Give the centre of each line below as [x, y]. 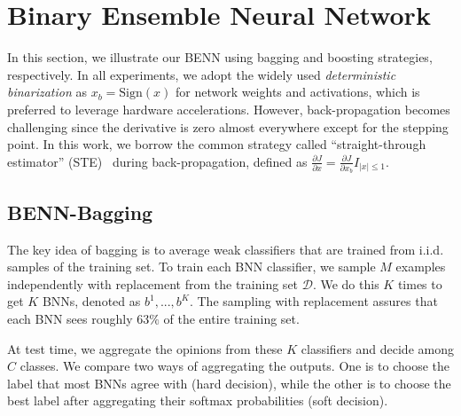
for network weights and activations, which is [297, 92]
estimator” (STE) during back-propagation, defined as [157, 161]
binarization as [47, 92]
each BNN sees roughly [70, 318]
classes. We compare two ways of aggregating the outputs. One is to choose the [234, 366]
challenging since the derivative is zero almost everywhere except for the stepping [228, 126]
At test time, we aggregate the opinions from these [145, 348]
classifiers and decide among [377, 348]
